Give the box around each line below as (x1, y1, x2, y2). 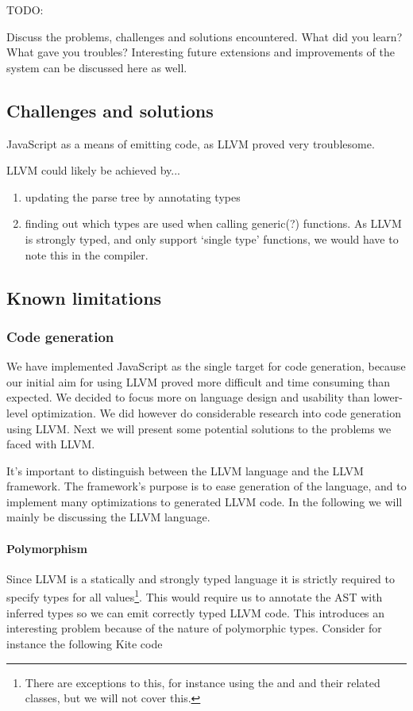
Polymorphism (6, 540, 87, 556)
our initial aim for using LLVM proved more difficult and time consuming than (6, 373, 390, 390)
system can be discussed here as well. (6, 59, 187, 75)
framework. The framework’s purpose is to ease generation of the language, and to (6, 478, 407, 494)
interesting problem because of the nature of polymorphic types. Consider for (6, 620, 382, 636)
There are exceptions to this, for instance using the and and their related (25, 674, 380, 690)
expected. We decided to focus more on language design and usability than (6, 389, 370, 405)
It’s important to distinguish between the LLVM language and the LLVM (6, 462, 364, 478)
